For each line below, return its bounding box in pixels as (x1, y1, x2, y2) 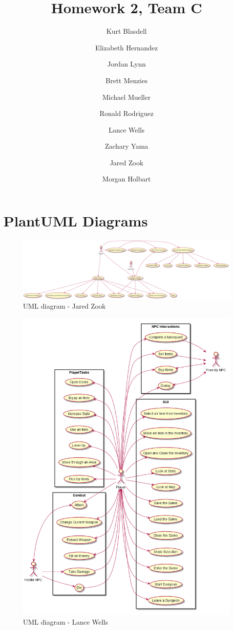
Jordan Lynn (107, 59, 146, 69)
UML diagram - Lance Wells (23, 616, 108, 627)
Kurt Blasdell (106, 26, 147, 36)
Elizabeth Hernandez (95, 42, 158, 52)
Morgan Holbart (102, 174, 151, 184)
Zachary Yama (105, 141, 149, 151)
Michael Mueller (102, 91, 151, 102)
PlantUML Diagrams (3, 211, 148, 231)
